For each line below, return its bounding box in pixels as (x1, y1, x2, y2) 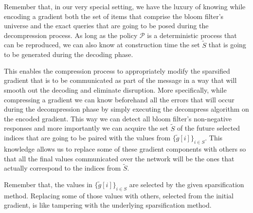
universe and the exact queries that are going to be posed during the (4, 20, 209, 31)
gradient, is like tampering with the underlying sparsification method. (4, 200, 212, 210)
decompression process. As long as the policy (4, 30, 138, 40)
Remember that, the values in (4, 179, 92, 189)
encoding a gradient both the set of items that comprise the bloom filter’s (4, 11, 224, 21)
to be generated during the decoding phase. (4, 49, 133, 59)
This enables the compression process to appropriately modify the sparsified (4, 65, 230, 76)
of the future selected (177, 123, 240, 133)
